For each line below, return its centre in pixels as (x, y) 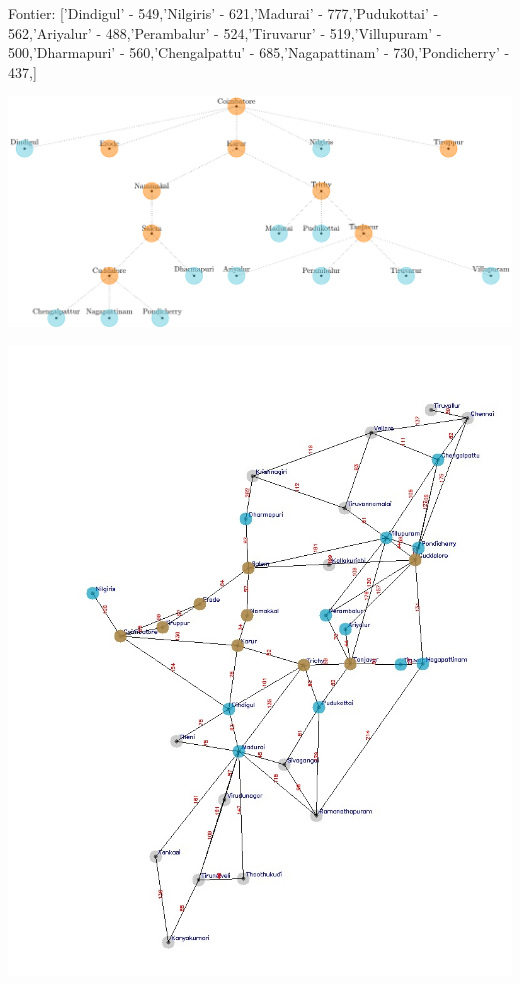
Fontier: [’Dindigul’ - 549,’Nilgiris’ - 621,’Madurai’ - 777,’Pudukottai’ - (223, 13)
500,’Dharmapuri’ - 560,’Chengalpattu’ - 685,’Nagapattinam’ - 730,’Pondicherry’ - (259, 52)
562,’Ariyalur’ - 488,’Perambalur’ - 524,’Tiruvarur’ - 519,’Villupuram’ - (225, 32)
